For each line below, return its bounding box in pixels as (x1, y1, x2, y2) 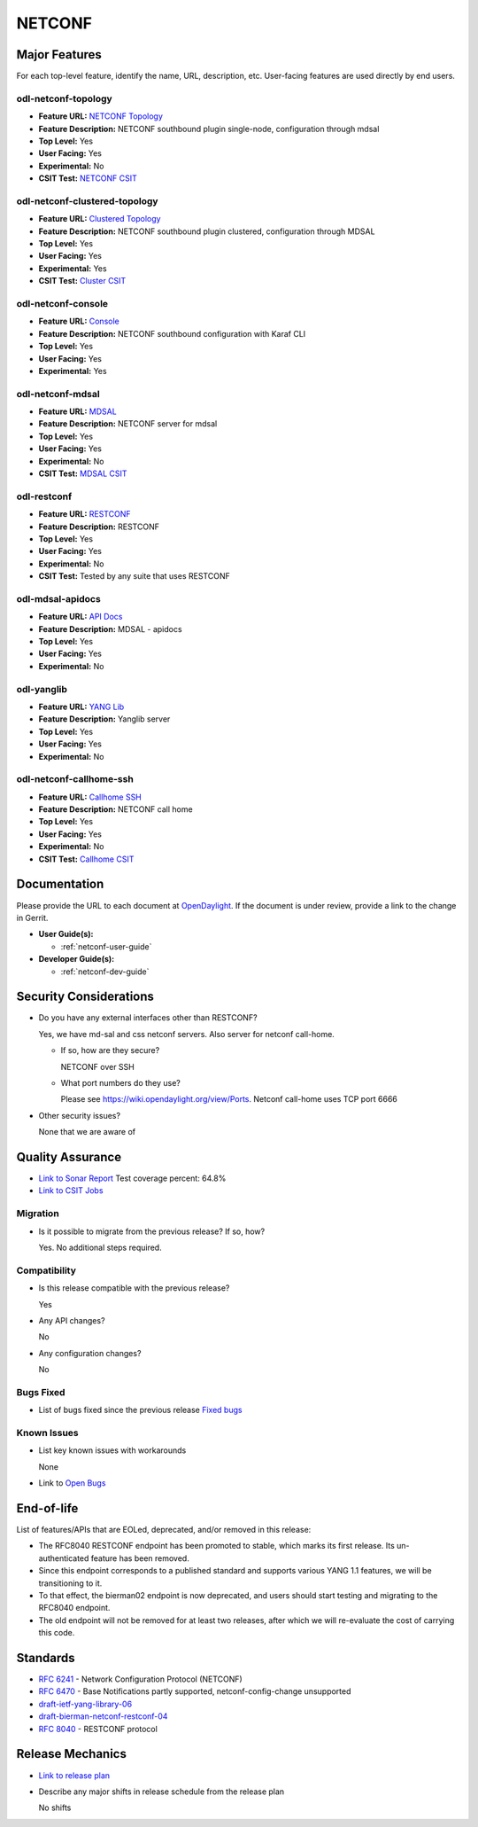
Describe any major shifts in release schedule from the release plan (38, 1786, 285, 1797)
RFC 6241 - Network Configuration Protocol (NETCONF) (38, 1674, 243, 1684)
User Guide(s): (38, 929, 94, 940)
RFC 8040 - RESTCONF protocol (38, 1723, 158, 1734)
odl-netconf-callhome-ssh (16, 773, 135, 785)
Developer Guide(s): (38, 954, 115, 964)
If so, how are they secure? (60, 1045, 160, 1056)
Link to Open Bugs (38, 1478, 106, 1488)
